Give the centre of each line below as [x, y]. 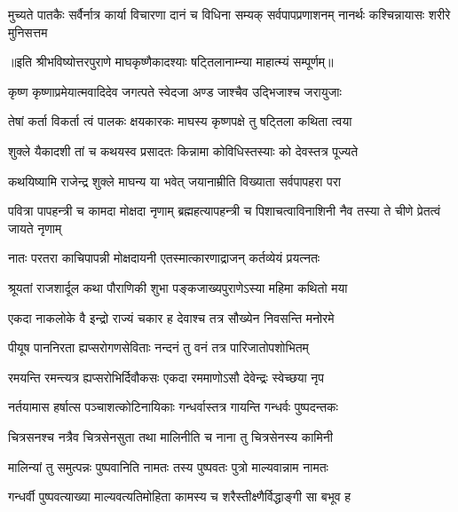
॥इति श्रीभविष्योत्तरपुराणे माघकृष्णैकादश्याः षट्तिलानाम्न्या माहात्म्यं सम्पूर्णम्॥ [171, 62]
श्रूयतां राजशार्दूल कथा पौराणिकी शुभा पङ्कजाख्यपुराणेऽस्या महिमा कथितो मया [178, 287]
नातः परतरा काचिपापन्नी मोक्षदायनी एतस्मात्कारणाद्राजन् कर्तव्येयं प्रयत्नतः [164, 258]
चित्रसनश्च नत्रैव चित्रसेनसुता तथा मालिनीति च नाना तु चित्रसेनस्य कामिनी [170, 436]
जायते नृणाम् [35, 228]
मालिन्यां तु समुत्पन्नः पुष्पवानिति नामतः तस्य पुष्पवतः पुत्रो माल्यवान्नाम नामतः [168, 466]
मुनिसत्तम [28, 32]
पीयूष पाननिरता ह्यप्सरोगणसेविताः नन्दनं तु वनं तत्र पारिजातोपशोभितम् [158, 347]
